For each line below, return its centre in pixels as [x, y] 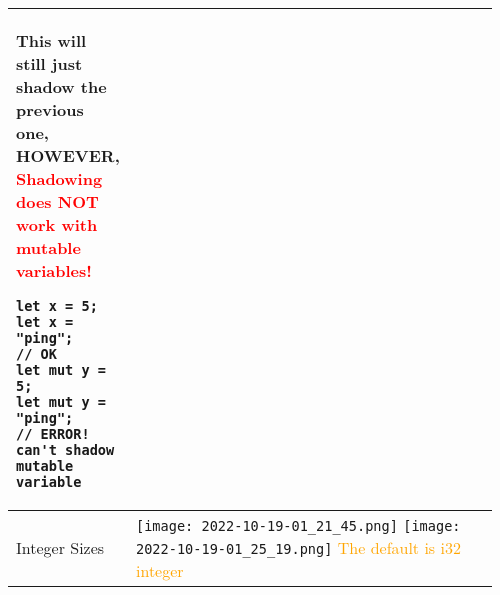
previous [50, 109]
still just [49, 63]
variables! [54, 270]
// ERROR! [53, 434]
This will [51, 40]
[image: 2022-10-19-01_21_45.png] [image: [298, 526]
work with [57, 224]
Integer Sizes [60, 547]
